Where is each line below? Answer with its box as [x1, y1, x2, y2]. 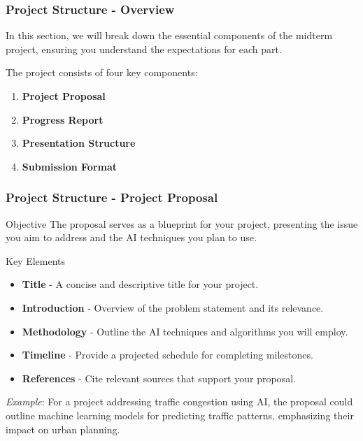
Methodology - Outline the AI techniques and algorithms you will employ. [22, 324, 348, 338]
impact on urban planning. [6, 421, 120, 436]
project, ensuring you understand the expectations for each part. [6, 41, 282, 56]
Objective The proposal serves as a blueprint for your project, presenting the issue [6, 216, 358, 231]
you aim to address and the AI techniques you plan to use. [6, 230, 257, 245]
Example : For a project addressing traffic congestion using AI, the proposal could [6, 394, 353, 409]
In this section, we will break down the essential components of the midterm [6, 28, 333, 43]
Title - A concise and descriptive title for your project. [22, 277, 259, 291]
